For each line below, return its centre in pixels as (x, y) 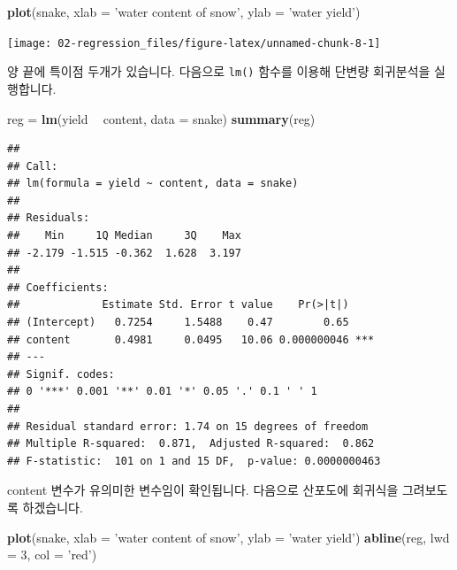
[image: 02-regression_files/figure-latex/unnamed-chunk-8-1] (194, 43)
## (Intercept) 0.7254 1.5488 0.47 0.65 (178, 323)
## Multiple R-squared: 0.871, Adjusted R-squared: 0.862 (191, 444)
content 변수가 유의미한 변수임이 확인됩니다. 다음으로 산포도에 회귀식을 (203, 490)
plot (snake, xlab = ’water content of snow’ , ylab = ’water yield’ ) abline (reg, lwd (228, 537)
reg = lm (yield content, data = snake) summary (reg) (161, 118)
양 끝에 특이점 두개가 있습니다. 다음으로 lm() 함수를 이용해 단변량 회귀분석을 (219, 71)
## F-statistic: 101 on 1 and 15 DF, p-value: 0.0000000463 (194, 461)
